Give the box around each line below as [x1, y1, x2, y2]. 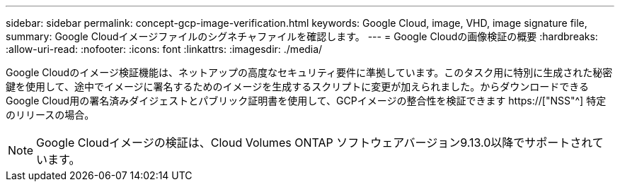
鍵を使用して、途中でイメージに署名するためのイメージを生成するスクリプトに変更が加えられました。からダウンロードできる [6, 80, 590, 92]
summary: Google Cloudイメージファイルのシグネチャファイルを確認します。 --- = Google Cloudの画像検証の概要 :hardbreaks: [6, 30, 598, 42]
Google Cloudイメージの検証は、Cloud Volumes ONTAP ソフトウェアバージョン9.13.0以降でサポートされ [36, 135, 592, 150]
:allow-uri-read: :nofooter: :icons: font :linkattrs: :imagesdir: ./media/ [6, 43, 323, 55]
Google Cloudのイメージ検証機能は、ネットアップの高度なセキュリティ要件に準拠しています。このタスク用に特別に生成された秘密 [6, 66, 613, 78]
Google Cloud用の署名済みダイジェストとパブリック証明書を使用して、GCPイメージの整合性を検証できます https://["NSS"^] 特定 [6, 95, 607, 107]
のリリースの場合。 [6, 109, 95, 121]
